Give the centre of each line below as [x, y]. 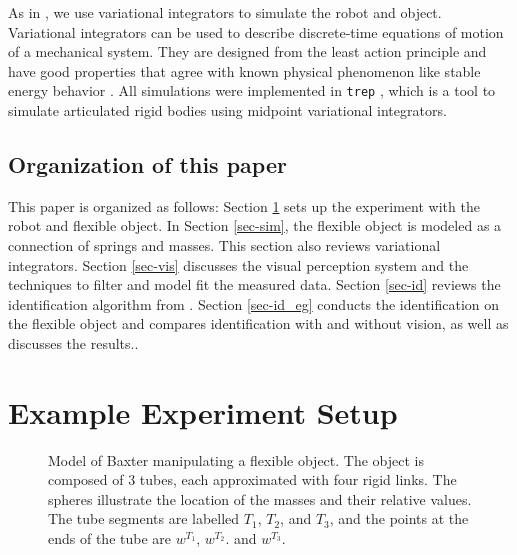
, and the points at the [399, 518]
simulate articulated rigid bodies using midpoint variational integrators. [227, 110]
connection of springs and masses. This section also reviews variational [224, 245]
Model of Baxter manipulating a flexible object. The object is [236, 459]
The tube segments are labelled [144, 518]
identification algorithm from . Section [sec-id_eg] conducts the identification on [254, 303]
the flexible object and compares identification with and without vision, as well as [258, 323]
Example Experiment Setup [203, 411]
